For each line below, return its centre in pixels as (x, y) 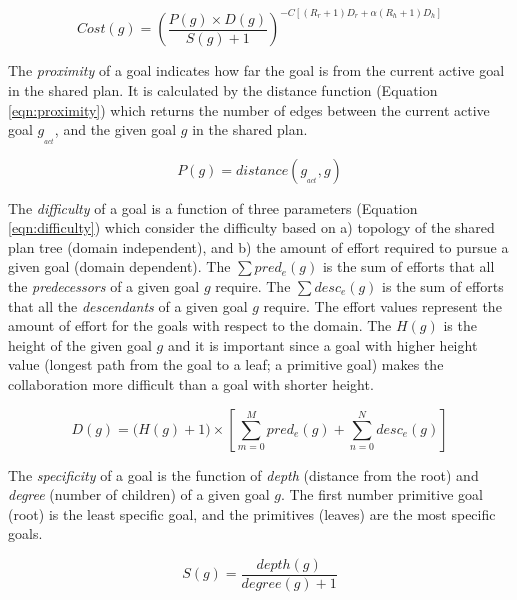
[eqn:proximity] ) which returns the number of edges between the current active (249, 109)
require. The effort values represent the (382, 305)
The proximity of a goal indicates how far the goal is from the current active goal (256, 70)
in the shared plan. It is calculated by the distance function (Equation (223, 90)
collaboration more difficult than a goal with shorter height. (191, 384)
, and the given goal (115, 129)
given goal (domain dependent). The (119, 266)
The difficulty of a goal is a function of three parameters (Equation (213, 207)
